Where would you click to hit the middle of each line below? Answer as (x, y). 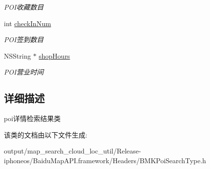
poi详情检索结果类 (32, 118)
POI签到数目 (24, 39)
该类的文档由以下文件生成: (46, 134)
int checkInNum (28, 23)
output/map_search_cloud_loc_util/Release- (73, 151)
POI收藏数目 (24, 7)
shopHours (55, 55)
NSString (17, 55)
